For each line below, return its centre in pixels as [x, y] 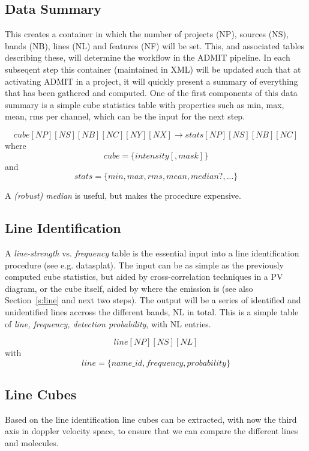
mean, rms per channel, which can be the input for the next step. [125, 116]
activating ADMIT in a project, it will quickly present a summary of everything [151, 81]
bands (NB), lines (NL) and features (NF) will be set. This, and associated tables [154, 45]
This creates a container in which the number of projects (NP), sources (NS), [147, 34]
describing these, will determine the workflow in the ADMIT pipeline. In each [148, 57]
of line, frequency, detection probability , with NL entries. [108, 323]
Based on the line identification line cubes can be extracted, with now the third [151, 419]
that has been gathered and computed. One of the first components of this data [151, 93]
